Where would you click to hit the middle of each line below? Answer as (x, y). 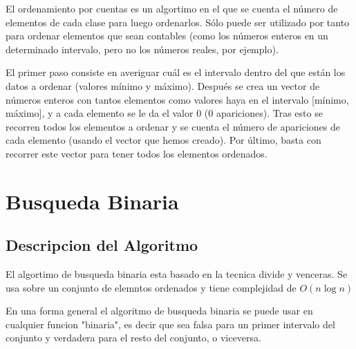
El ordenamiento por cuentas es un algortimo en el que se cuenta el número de (172, 8)
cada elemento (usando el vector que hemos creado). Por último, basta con (163, 140)
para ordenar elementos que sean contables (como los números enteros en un (167, 36)
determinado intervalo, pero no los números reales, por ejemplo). (142, 49)
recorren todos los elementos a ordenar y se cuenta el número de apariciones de (173, 126)
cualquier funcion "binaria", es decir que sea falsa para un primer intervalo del (170, 324)
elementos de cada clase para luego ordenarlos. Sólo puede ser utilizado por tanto (178, 22)
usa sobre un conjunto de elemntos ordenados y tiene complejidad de (151, 287)
